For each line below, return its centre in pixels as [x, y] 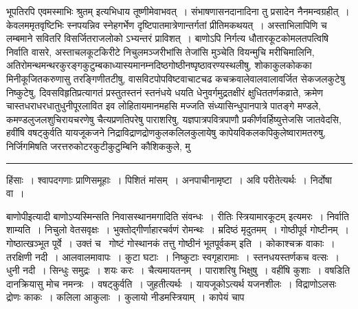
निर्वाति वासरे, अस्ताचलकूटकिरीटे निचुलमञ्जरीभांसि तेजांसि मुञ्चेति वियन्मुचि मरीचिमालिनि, [160, 51]
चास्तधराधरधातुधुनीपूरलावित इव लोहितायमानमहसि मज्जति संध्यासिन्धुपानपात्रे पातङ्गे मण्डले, [164, 106]
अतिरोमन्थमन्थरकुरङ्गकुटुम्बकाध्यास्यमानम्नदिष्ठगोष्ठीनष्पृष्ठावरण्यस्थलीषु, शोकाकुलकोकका [159, 65]
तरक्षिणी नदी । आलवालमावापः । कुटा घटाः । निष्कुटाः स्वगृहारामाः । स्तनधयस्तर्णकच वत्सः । [173, 256]
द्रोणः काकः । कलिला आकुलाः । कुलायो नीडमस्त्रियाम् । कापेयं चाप [125, 297]
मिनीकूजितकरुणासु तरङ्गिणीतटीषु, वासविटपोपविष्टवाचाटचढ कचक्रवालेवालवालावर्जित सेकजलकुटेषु [176, 78]
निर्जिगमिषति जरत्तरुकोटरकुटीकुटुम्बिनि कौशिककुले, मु [98, 146]
